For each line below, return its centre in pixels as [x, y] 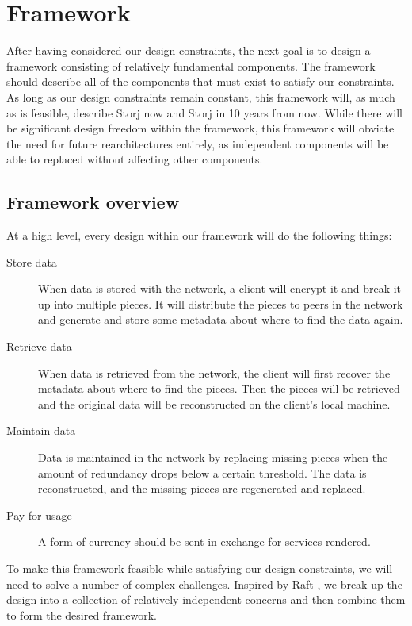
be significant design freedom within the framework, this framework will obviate [200, 128]
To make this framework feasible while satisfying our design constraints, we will [200, 568]
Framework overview [93, 202]
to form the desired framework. [82, 614]
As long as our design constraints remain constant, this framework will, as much [201, 96]
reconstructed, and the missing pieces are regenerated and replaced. [202, 488]
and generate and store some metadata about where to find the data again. [221, 319]
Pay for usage [39, 515]
